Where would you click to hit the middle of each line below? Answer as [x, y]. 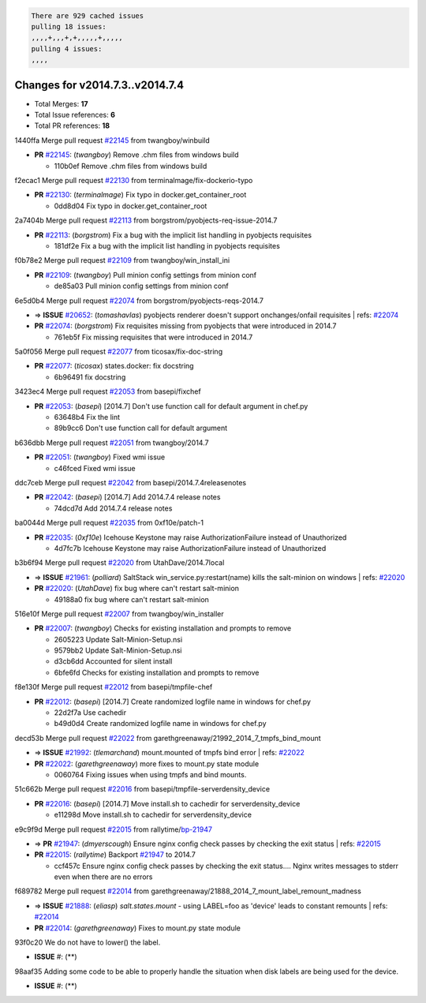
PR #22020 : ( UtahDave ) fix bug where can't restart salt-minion [137, 589]
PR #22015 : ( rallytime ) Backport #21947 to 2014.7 [115, 855]
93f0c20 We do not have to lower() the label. [88, 942]
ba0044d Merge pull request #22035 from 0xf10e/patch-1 [109, 523]
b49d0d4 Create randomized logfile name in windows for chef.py [160, 724]
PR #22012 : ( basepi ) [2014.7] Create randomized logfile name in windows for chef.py [173, 702]
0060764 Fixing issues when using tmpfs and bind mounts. [150, 774]
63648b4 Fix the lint [87, 417]
